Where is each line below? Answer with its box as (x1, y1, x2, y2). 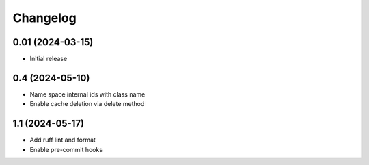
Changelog (12, 10, 77, 25)
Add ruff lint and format (29, 136, 96, 144)
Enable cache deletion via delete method (29, 100, 145, 108)
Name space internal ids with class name (29, 90, 146, 99)
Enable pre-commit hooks (29, 145, 102, 153)
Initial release (29, 55, 68, 63)
